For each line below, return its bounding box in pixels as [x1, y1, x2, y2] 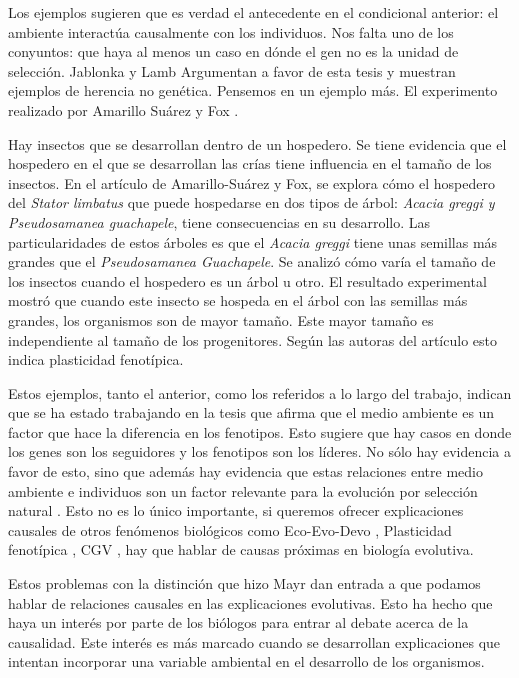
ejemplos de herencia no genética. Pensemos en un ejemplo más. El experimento [8, 80, 498, 101]
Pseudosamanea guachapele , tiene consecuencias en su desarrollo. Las [8, 211, 431, 232]
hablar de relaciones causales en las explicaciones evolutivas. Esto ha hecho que [8, 592, 493, 613]
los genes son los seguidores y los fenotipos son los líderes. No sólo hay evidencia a [8, 441, 511, 462]
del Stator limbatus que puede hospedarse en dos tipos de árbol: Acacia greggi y [8, 192, 495, 213]
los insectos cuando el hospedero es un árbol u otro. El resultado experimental [8, 270, 487, 291]
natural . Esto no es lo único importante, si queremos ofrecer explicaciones [8, 500, 464, 521]
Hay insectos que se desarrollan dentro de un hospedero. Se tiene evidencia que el [8, 133, 507, 154]
